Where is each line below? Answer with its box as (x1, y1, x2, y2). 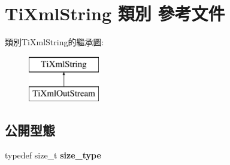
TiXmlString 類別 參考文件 (5, 1, 225, 26)
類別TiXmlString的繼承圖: (5, 36, 104, 48)
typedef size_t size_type (5, 149, 101, 161)
